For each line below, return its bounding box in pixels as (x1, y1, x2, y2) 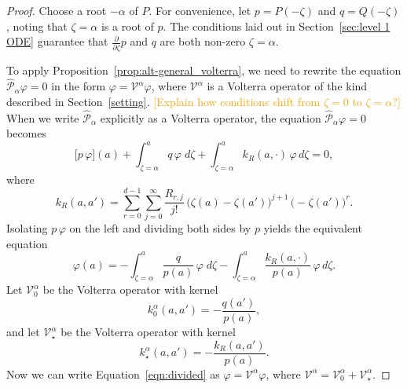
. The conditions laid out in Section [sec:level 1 (163, 17, 390, 34)
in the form (51, 78, 106, 94)
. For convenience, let (148, 2, 251, 18)
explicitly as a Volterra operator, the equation (100, 109, 321, 126)
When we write (6, 109, 79, 126)
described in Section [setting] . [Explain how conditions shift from (6, 93, 321, 109)
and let (6, 324, 40, 340)
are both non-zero (159, 33, 246, 49)
